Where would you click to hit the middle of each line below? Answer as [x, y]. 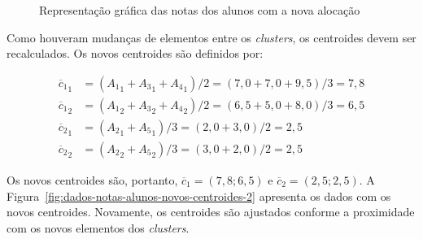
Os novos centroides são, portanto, [92, 179]
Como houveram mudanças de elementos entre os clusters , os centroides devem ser [211, 37]
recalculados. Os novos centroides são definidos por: [135, 53]
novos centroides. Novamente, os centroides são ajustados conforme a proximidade [211, 212]
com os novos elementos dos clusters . [98, 227]
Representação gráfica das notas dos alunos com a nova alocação [200, 10]
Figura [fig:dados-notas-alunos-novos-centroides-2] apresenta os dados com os [199, 196]
